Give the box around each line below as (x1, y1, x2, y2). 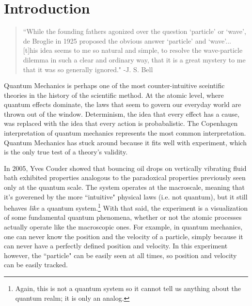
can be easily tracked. (4, 260, 68, 270)
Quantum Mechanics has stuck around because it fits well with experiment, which (4, 137, 247, 147)
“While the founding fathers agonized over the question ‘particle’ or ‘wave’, (23, 26, 246, 36)
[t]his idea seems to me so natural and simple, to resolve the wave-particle (23, 45, 243, 55)
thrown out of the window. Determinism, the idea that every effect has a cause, (4, 108, 239, 119)
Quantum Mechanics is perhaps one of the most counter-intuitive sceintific (4, 80, 225, 91)
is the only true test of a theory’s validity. (4, 147, 128, 157)
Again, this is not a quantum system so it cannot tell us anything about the (15, 283, 241, 293)
